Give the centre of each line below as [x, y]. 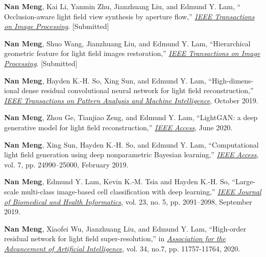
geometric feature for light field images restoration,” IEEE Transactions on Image [132, 53]
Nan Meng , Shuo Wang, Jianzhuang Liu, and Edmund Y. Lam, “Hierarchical [127, 43]
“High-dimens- [231, 80]
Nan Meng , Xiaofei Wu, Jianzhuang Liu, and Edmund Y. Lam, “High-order [125, 228]
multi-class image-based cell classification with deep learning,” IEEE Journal [141, 191]
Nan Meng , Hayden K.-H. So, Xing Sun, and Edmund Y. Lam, [105, 80]
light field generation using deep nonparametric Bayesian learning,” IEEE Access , [131, 154]
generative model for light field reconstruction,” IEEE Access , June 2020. [118, 127]
